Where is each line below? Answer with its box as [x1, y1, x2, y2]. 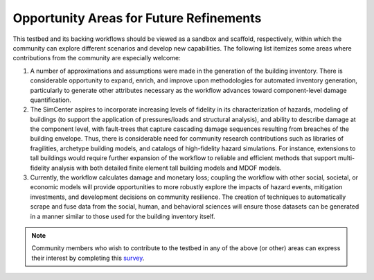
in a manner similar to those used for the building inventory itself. [30, 212, 215, 220]
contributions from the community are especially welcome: [12, 54, 181, 62]
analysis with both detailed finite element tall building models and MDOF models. [51, 164, 282, 172]
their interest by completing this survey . [31, 254, 145, 262]
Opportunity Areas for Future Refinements [12, 10, 262, 26]
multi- [337, 154, 355, 162]
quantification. [30, 96, 72, 104]
